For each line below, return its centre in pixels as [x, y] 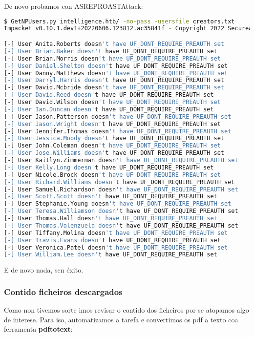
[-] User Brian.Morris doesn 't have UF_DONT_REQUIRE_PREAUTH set [112, 58]
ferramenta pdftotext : [38, 329]
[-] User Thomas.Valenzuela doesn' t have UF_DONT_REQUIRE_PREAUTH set [121, 225]
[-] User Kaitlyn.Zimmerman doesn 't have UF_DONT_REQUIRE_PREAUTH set [121, 160]
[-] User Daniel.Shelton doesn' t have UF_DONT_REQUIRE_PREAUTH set [116, 66]
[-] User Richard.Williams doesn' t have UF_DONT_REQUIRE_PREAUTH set [119, 182]
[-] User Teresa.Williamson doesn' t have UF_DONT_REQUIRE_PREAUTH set [121, 211]
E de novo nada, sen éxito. [44, 270]
